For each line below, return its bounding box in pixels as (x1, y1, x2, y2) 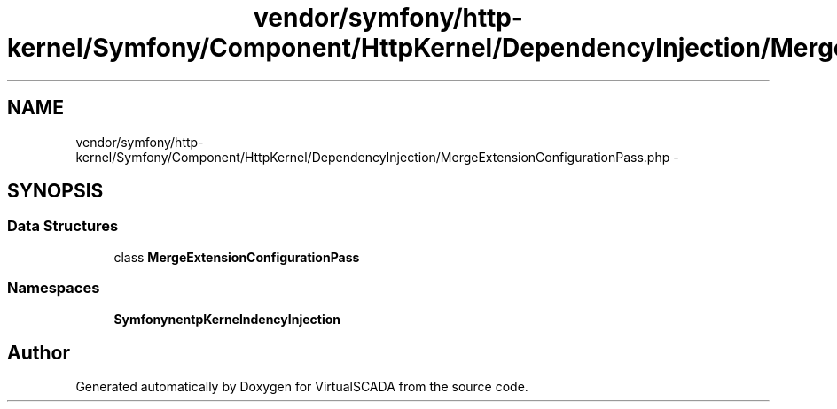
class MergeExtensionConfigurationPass (113, 249, 360, 265)
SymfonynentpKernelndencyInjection (113, 311, 341, 327)
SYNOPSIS (7, 180, 104, 203)
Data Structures (7, 217, 119, 235)
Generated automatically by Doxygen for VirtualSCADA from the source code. (75, 379, 528, 395)
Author (7, 341, 70, 364)
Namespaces (7, 279, 100, 297)
